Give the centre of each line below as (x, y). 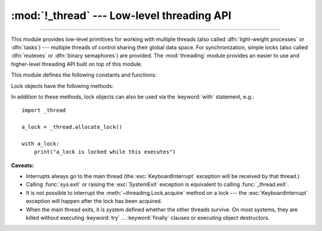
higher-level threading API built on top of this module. (77, 64)
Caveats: (22, 165)
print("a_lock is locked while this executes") (105, 152)
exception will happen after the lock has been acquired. (94, 201)
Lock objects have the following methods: (62, 86)
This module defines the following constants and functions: (84, 75)
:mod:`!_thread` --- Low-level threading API (121, 15)
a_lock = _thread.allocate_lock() (72, 127)
